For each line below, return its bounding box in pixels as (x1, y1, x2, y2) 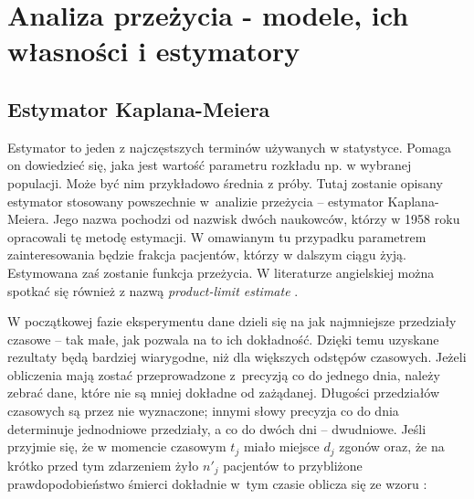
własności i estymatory (7, 32, 300, 69)
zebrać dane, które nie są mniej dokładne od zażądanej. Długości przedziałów (7, 383, 440, 402)
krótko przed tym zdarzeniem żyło (7, 455, 199, 474)
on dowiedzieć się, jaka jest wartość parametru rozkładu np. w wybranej (7, 155, 412, 175)
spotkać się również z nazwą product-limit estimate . (7, 281, 299, 300)
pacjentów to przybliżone (223, 455, 363, 474)
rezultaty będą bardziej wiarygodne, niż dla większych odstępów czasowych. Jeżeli (7, 347, 467, 366)
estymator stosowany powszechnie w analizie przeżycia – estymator (7, 191, 384, 210)
